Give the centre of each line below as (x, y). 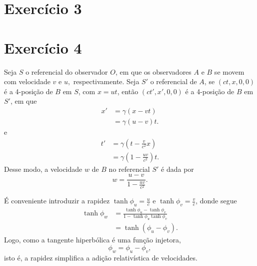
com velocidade (27, 81)
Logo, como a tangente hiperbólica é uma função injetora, (92, 240)
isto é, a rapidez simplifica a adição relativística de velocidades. (101, 257)
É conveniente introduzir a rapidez (57, 201)
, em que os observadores (153, 71)
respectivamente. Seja (106, 81)
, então (128, 91)
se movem (229, 71)
